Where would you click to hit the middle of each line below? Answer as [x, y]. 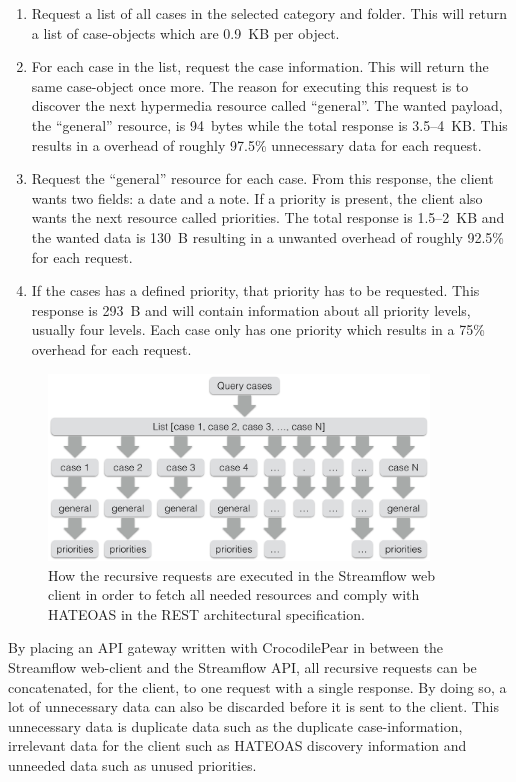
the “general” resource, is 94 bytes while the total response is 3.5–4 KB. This [269, 124]
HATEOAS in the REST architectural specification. [206, 613]
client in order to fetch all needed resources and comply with [234, 594]
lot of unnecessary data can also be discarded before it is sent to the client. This [254, 706]
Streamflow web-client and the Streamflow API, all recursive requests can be [242, 666]
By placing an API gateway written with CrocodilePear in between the [226, 647]
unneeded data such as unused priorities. [132, 764]
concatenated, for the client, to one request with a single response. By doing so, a [257, 686]
